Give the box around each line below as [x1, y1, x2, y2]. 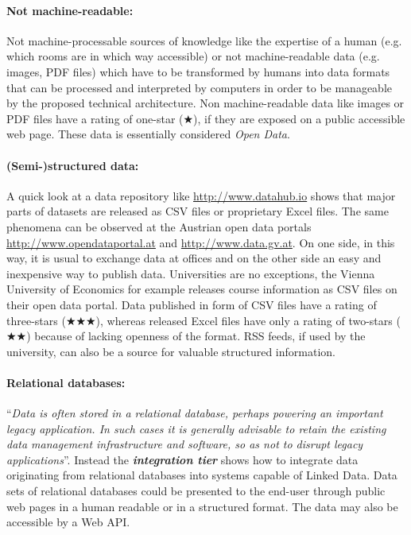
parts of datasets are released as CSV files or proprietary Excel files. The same [6, 203, 389, 219]
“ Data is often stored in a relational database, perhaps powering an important [6, 405, 383, 421]
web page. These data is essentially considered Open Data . [6, 126, 290, 142]
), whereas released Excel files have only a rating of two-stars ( [95, 312, 401, 328]
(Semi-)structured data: [6, 157, 139, 173]
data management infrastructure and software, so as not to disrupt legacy [6, 436, 363, 452]
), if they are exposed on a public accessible [193, 110, 405, 126]
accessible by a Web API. [6, 514, 130, 530]
